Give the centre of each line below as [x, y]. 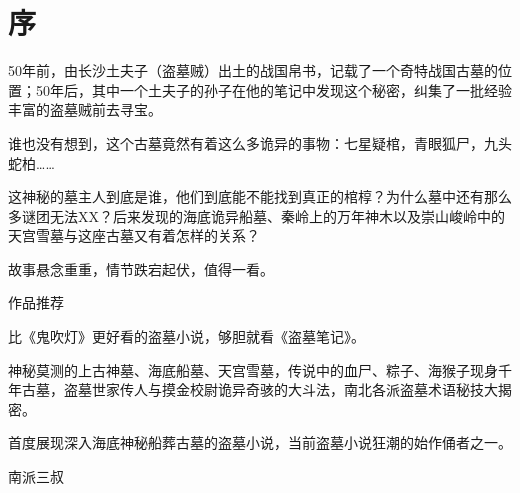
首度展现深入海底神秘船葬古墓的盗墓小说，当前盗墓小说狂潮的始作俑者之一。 [260, 442]
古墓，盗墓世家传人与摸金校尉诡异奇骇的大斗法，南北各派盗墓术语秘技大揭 [266, 389]
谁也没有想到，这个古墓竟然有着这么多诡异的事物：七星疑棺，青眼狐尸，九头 [260, 142]
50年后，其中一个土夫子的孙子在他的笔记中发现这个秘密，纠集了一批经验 [273, 89]
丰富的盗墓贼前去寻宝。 [85, 109]
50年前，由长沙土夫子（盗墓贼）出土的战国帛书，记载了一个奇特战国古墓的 [253, 70]
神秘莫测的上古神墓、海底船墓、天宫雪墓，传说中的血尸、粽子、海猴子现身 [253, 369]
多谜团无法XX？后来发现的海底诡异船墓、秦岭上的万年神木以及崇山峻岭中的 [256, 215]
